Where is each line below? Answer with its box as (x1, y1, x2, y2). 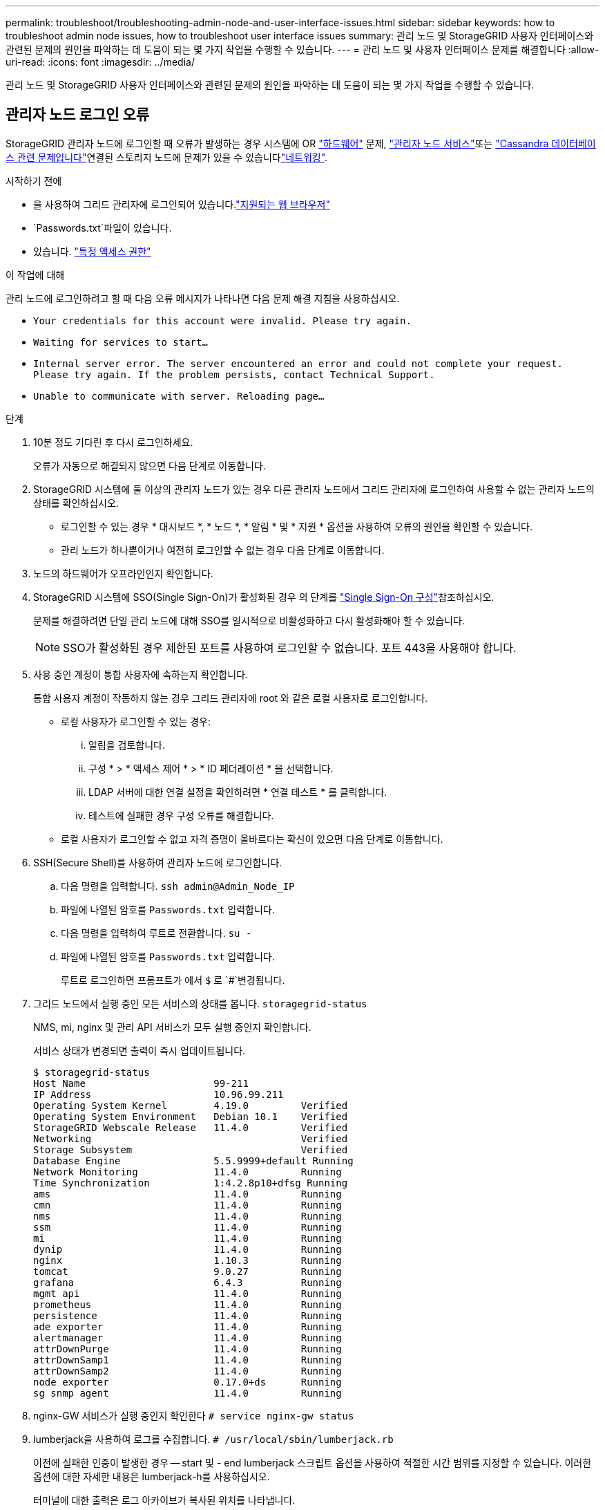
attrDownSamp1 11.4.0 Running (33, 1354, 342, 1365)
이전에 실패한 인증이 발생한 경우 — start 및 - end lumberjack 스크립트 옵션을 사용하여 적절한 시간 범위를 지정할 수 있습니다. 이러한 (33, 1456, 592, 1469)
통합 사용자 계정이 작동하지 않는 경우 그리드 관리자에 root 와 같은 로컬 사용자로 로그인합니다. (33, 691, 428, 704)
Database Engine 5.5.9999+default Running (33, 1155, 354, 1166)
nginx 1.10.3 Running (33, 1254, 342, 1266)
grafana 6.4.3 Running (33, 1276, 342, 1288)
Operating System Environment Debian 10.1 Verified (33, 1110, 348, 1122)
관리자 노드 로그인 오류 (6, 106, 150, 124)
